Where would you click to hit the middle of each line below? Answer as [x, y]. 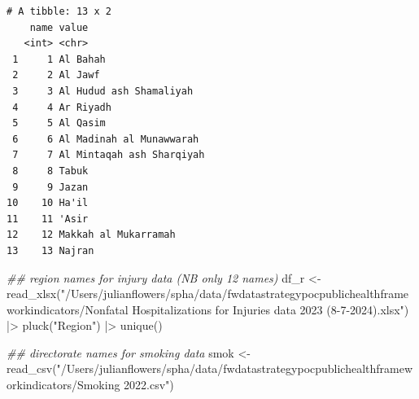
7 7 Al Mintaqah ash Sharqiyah [109, 155]
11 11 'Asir [48, 219]
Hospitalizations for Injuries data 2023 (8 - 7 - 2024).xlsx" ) [271, 309]
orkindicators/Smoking [63, 385]
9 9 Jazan [50, 187]
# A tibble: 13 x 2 [59, 11]
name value [59, 27]
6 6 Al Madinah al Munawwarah [106, 139]
